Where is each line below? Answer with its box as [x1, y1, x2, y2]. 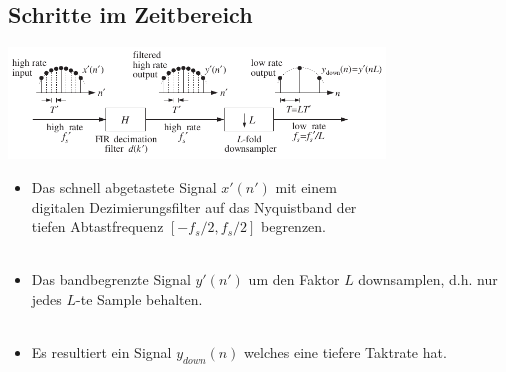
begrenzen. [261, 216, 327, 237]
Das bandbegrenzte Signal [31, 269, 191, 290]
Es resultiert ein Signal [31, 342, 172, 363]
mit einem [275, 176, 337, 197]
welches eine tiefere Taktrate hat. [244, 342, 447, 363]
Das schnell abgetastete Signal [31, 176, 217, 197]
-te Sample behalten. [76, 288, 203, 309]
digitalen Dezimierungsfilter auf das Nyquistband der [31, 196, 357, 217]
